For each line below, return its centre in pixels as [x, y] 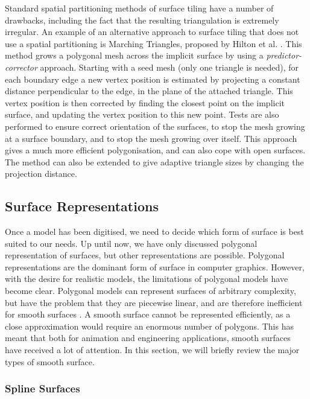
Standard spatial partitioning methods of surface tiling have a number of [139, 8]
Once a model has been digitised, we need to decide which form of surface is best [154, 231]
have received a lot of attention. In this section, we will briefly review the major [152, 350]
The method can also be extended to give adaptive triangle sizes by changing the [154, 161]
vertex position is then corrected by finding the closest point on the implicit [145, 102]
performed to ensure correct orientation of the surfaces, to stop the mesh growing [155, 126]
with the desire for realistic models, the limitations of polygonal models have [147, 279]
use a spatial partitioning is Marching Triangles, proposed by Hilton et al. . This [153, 43]
